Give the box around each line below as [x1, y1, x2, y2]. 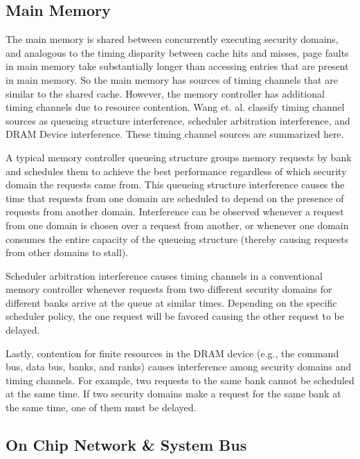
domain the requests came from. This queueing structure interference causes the [6, 177, 345, 192]
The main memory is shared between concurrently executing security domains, [6, 32, 339, 46]
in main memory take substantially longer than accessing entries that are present [6, 59, 349, 73]
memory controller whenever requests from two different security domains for [6, 282, 332, 296]
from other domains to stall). [6, 245, 129, 260]
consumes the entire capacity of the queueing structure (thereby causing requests [6, 231, 349, 246]
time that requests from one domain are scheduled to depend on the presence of [6, 190, 344, 205]
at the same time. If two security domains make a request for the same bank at [6, 386, 341, 401]
